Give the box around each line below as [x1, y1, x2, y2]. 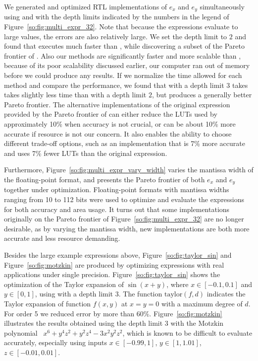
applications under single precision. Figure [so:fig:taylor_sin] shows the [4, 269, 220, 280]
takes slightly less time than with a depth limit [4, 89, 147, 100]
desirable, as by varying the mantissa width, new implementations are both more [4, 223, 250, 233]
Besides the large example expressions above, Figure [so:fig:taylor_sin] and [4, 249, 232, 260]
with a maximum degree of [161, 298, 243, 308]
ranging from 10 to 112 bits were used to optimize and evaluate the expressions [4, 194, 245, 204]
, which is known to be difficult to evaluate [122, 327, 253, 338]
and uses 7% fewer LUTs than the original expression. [4, 147, 167, 158]
